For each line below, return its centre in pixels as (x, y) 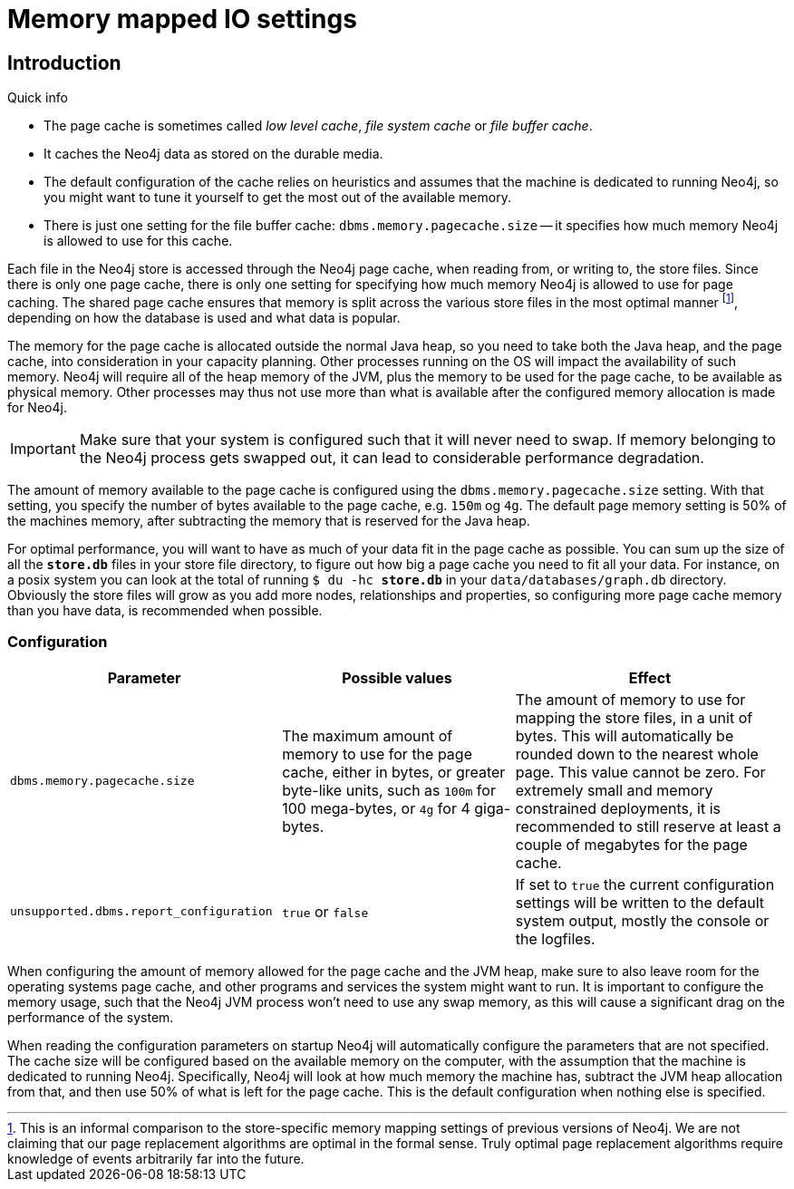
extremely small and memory (614, 790)
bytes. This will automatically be (625, 735)
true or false (325, 911)
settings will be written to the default (639, 902)
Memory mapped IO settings (182, 19)
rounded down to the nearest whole (637, 754)
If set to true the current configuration (645, 884)
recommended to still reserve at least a (648, 826)
